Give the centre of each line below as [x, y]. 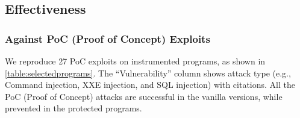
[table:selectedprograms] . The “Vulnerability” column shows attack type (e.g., [148, 73]
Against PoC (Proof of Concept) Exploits [108, 38]
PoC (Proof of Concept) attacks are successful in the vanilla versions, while [144, 96]
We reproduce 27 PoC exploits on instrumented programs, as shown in [135, 61]
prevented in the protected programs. [73, 108]
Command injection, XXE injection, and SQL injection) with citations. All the [150, 85]
